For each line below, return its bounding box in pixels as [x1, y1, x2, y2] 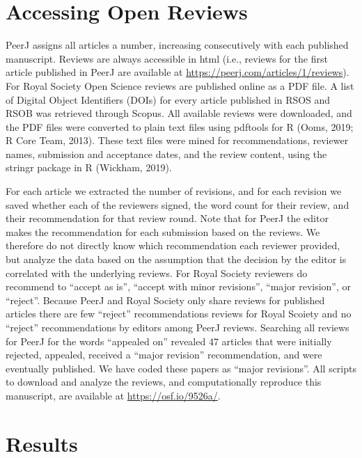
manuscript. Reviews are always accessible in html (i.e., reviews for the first [6, 51, 328, 65]
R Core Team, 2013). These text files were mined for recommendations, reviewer [6, 133, 349, 148]
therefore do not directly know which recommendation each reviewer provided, [6, 238, 340, 253]
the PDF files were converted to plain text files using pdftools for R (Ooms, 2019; [6, 119, 354, 134]
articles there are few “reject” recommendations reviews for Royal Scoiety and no [6, 306, 352, 321]
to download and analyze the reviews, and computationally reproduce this [6, 374, 322, 389]
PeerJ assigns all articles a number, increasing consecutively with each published [6, 38, 349, 52]
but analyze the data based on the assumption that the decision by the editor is [6, 252, 347, 267]
